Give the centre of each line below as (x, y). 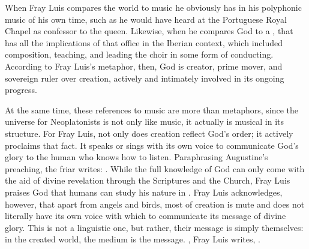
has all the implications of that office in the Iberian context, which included (144, 42)
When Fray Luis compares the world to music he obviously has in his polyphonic (153, 7)
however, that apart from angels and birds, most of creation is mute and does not (155, 204)
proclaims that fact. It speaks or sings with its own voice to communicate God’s (152, 145)
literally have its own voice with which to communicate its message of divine (145, 216)
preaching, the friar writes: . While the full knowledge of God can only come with (155, 168)
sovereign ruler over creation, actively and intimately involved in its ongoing (145, 78)
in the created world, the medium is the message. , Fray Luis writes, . (133, 239)
